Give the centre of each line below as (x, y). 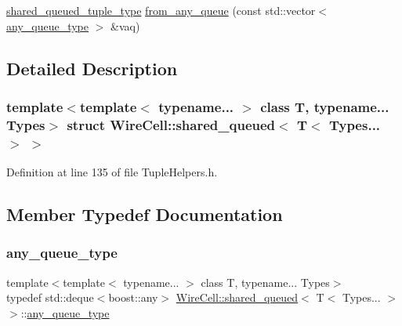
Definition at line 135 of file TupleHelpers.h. (112, 172)
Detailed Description (92, 68)
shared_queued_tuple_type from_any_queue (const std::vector (161, 10)
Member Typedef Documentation (145, 214)
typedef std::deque (50, 297)
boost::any (133, 297)
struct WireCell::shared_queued (171, 124)
